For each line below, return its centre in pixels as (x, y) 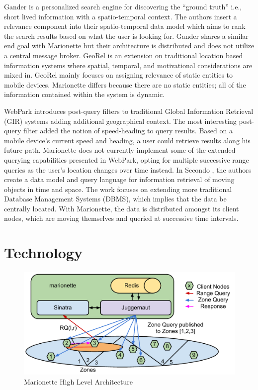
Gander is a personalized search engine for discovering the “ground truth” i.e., (123, 6)
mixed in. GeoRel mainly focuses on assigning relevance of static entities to (119, 75)
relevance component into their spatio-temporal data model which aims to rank (125, 26)
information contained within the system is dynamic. (85, 94)
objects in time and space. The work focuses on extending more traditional (118, 189)
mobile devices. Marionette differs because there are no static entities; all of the (125, 84)
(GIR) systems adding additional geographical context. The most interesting (120, 121)
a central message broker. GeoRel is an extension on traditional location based (124, 55)
